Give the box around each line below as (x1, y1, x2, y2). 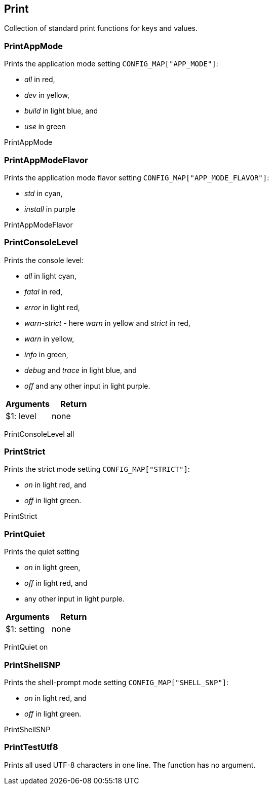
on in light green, (24, 563, 81, 572)
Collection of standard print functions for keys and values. (4, 24, 198, 33)
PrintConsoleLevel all (4, 429, 74, 438)
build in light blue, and (24, 106, 98, 116)
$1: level (6, 410, 36, 421)
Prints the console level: (4, 255, 84, 265)
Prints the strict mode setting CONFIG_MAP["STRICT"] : (4, 465, 190, 474)
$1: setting (6, 624, 45, 634)
